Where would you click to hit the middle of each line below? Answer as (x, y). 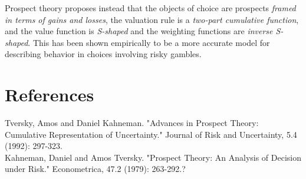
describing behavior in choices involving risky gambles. (103, 54)
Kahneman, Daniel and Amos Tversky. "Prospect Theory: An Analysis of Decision (153, 157)
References (50, 95)
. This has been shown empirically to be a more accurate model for (149, 42)
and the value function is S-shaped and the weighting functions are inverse (139, 31)
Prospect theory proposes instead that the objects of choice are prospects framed (150, 8)
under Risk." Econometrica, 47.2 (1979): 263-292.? (95, 169)
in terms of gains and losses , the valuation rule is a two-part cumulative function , (152, 19)
